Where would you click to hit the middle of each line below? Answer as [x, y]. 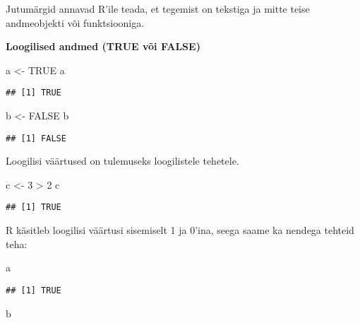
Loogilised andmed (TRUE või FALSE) [103, 46]
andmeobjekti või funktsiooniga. [75, 22]
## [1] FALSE [36, 138]
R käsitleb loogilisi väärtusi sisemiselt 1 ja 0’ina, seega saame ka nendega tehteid [180, 230]
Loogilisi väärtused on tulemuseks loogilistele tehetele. [122, 161]
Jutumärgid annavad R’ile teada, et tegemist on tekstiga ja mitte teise [158, 8]
